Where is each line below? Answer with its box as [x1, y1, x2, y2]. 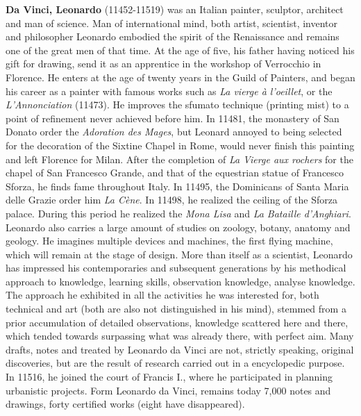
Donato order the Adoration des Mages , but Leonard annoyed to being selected [6, 124, 342, 139]
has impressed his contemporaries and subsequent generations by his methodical [6, 260, 346, 275]
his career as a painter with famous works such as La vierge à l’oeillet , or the [6, 83, 333, 98]
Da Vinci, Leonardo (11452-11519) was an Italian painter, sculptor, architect [6, 2, 344, 16]
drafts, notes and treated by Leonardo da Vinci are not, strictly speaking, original [6, 342, 354, 356]
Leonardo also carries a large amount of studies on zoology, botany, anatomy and [6, 219, 351, 234]
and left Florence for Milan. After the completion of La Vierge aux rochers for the [6, 151, 353, 166]
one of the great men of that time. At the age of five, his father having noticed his [6, 42, 355, 57]
